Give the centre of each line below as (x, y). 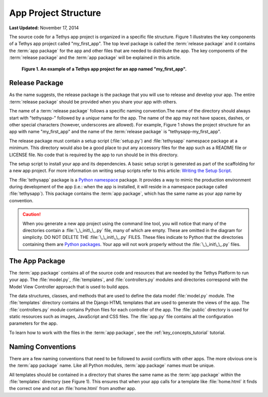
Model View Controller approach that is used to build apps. (69, 286)
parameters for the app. (33, 323)
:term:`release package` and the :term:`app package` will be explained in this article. (95, 57)
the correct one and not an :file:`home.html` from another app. (73, 389)
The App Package (37, 261)
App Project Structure (55, 13)
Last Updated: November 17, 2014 (44, 28)
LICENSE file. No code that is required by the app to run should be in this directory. (94, 155)
